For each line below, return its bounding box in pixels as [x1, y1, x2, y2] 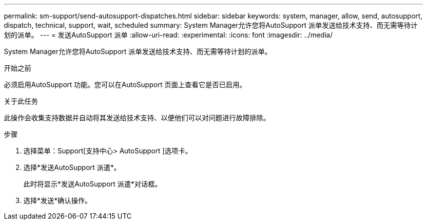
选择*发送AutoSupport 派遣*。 [23, 163, 121, 171]
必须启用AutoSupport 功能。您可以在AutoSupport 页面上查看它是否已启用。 [4, 80, 247, 89]
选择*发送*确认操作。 [23, 196, 92, 205]
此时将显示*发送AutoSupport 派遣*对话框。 [23, 180, 162, 188]
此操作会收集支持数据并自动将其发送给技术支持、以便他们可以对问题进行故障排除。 [4, 113, 270, 122]
